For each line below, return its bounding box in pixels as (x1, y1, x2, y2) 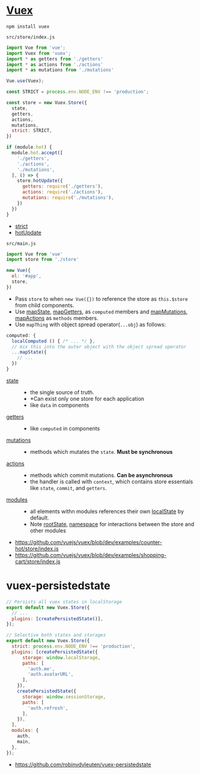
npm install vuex (6, 24, 50, 30)
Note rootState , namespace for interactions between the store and (29, 520, 195, 527)
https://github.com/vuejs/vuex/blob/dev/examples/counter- (14, 538, 162, 546)
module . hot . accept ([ (11, 150, 63, 156)
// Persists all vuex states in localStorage (6, 599, 122, 605)
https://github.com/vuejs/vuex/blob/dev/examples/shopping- (14, 551, 167, 558)
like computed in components (29, 424, 100, 432)
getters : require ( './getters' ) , (22, 183, 103, 190)
